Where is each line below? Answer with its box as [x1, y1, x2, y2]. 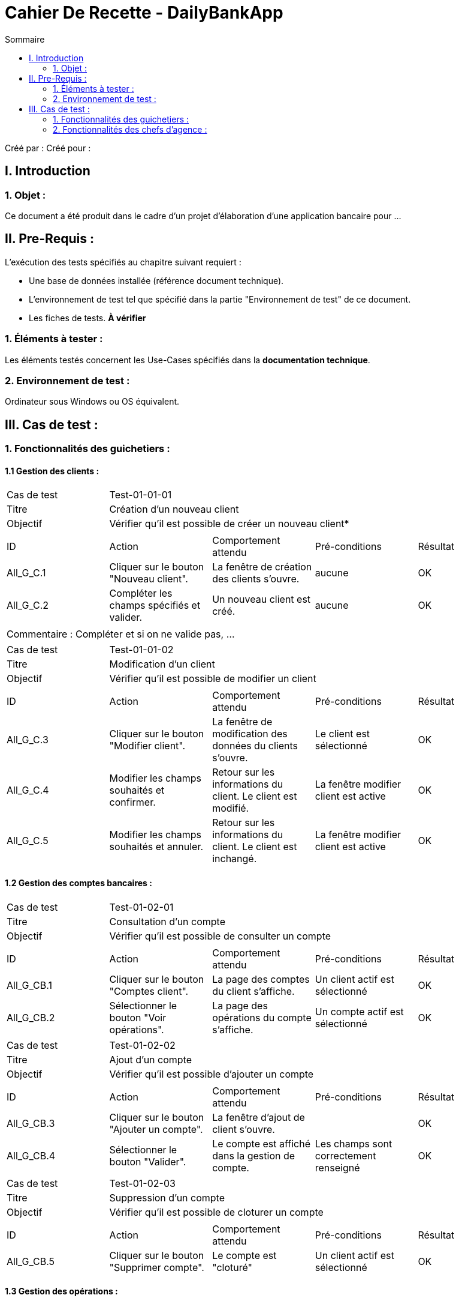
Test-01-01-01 [109, 489, 172, 501]
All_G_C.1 [7, 567, 46, 579]
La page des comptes [212, 973, 310, 985]
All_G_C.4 [7, 784, 49, 797]
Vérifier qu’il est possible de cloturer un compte [109, 1206, 324, 1218]
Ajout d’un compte [109, 1053, 192, 1066]
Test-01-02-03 [109, 1177, 176, 1189]
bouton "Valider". [109, 1155, 186, 1168]
